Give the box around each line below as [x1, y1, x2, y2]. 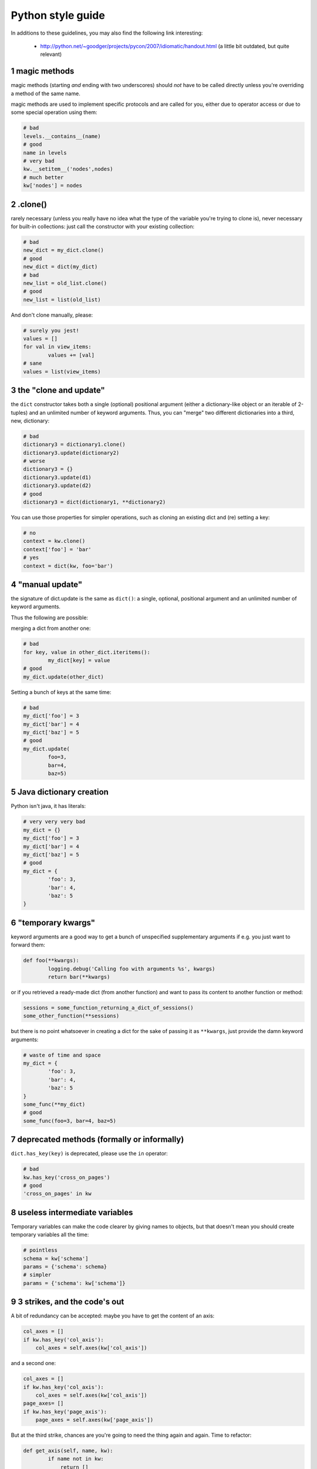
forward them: [11, 941, 45, 948]
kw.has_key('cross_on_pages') [23, 1174, 110, 1180]
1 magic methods [11, 66, 75, 76]
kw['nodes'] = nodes [23, 182, 82, 189]
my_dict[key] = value [48, 657, 110, 664]
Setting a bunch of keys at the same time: [11, 688, 112, 696]
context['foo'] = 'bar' [23, 546, 92, 552]
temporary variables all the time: [11, 1231, 89, 1238]
